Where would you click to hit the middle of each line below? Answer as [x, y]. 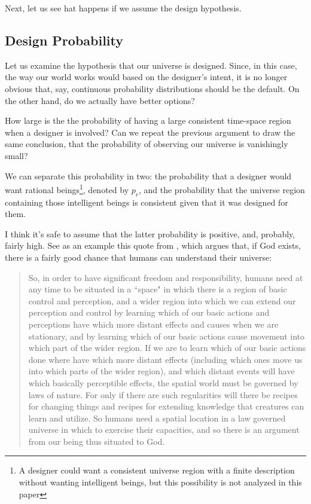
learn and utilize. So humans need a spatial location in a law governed [157, 418]
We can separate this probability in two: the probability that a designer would [148, 175]
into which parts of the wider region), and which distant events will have [161, 371]
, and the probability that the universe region [222, 189]
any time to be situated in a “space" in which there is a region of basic [158, 289]
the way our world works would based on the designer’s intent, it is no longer [146, 77]
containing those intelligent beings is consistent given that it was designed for [147, 202]
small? [16, 155]
